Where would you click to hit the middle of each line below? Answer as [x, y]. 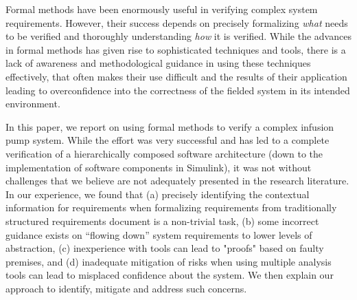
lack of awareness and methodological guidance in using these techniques [158, 63]
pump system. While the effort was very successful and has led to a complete [168, 140]
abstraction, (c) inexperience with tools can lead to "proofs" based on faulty [165, 248]
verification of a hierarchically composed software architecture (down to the [164, 153]
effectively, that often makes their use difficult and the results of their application [176, 76]
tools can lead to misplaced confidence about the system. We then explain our [170, 275]
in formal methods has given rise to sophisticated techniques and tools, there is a [176, 49]
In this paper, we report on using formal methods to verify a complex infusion [170, 126]
